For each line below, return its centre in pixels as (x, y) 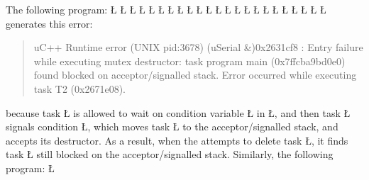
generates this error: (49, 23)
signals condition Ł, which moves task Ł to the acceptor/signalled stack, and (172, 126)
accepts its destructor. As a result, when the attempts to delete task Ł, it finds (177, 140)
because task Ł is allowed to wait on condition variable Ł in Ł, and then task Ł (178, 112)
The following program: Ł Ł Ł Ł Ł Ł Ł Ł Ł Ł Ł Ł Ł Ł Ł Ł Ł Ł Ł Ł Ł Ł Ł (166, 9)
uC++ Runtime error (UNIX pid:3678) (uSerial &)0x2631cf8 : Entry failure (198, 47)
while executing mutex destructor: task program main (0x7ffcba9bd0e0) (189, 61)
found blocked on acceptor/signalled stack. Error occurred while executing (195, 75)
